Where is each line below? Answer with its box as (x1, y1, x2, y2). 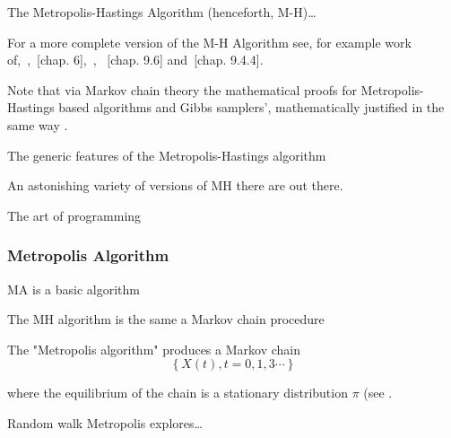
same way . (7, 115, 68, 134)
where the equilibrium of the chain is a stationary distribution (7, 383, 348, 402)
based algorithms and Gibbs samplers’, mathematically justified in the (58, 98, 445, 117)
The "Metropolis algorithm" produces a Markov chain (7, 339, 300, 358)
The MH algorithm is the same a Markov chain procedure (7, 310, 325, 328)
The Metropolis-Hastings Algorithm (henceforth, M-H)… (7, 3, 317, 21)
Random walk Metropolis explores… (7, 413, 203, 432)
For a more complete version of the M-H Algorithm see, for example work (7, 32, 412, 51)
